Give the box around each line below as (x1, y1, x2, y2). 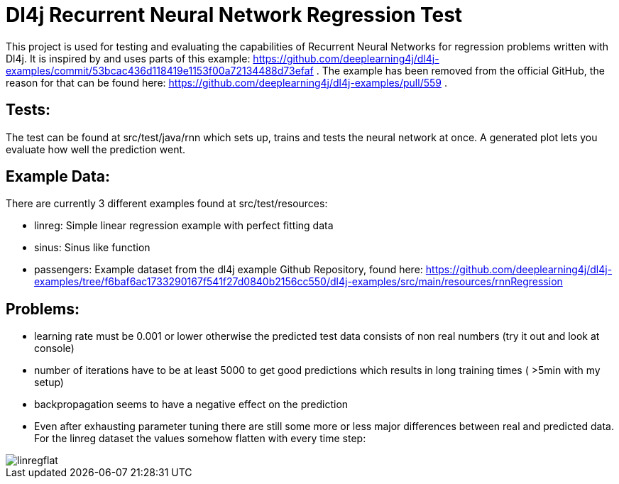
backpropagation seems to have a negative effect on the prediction (34, 398, 349, 411)
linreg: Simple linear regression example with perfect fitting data (34, 219, 334, 232)
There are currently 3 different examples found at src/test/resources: (6, 197, 328, 210)
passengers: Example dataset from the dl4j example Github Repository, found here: (34, 263, 423, 276)
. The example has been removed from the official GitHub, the (316, 64, 605, 77)
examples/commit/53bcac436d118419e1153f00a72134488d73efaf (6, 64, 314, 77)
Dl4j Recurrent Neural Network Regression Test (6, 3, 463, 27)
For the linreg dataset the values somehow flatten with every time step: (34, 432, 366, 445)
